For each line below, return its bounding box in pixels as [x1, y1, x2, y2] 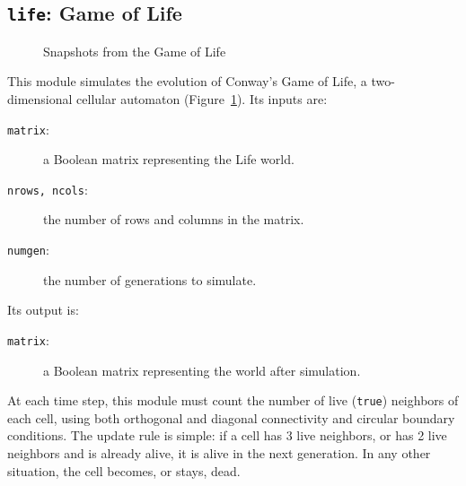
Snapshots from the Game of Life [43, 41, 226, 60]
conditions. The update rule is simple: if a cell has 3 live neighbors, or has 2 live [7, 426, 447, 445]
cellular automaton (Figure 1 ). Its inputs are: [76, 89, 328, 108]
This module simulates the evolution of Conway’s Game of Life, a [7, 72, 367, 91]
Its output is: [7, 300, 79, 319]
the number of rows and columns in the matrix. [43, 210, 304, 229]
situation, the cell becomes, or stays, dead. [7, 461, 241, 480]
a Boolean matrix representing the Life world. [43, 150, 295, 169]
